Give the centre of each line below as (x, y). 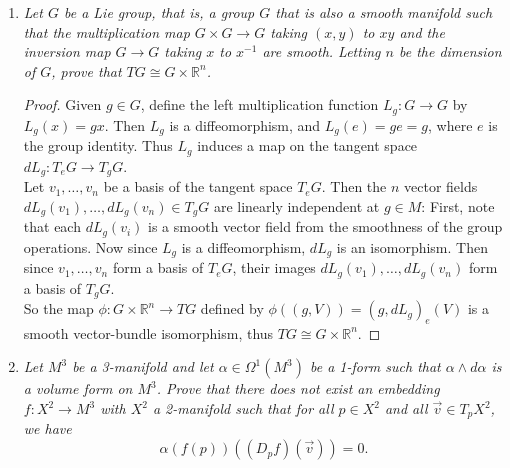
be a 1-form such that (375, 366)
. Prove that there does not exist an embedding (298, 388)
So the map (58, 308)
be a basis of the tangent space (198, 186)
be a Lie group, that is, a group (159, 12)
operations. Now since (90, 246)
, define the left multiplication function (259, 104)
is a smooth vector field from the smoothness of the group (325, 226)
